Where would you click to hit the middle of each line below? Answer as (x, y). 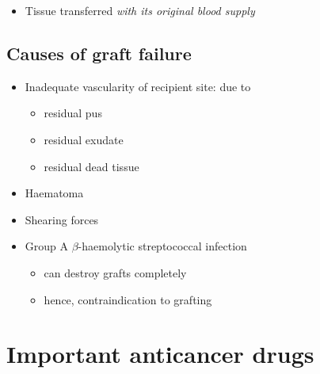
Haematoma (54, 193)
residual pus (73, 113)
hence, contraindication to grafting (128, 299)
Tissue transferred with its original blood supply (140, 10)
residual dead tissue (91, 166)
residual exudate (84, 139)
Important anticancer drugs (160, 354)
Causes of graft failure (99, 53)
